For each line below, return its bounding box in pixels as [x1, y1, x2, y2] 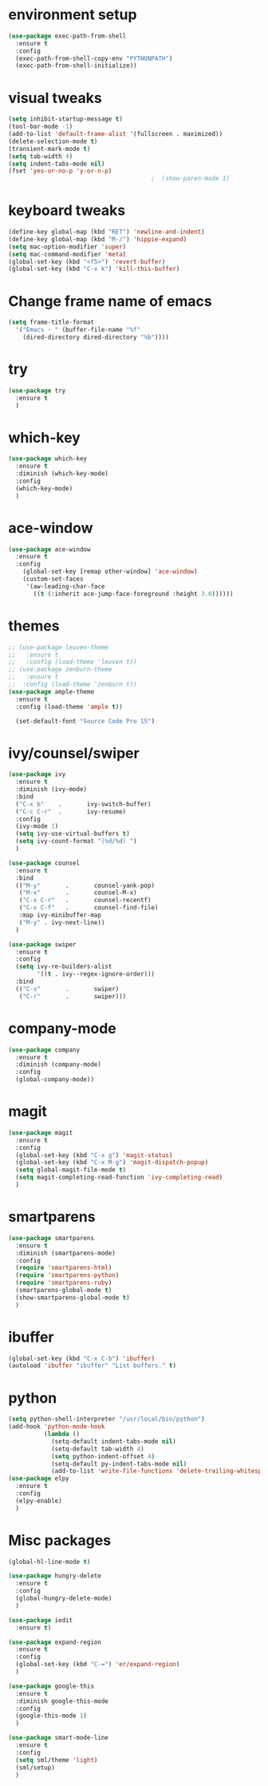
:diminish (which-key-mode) [15, 470, 109, 478]
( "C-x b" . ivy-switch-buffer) [15, 800, 152, 808]
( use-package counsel [8, 859, 81, 867]
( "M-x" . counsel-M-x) [18, 889, 137, 897]
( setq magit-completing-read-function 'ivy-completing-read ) [15, 1173, 223, 1182]
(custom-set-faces [22, 575, 84, 583]
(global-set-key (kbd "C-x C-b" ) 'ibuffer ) [8, 1354, 156, 1362]
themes [8, 617, 60, 634]
